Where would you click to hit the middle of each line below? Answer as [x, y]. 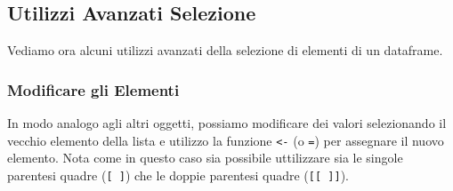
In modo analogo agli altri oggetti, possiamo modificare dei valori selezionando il [227, 123]
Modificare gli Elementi [93, 89]
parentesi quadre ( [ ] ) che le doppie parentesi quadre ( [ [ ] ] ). [178, 175]
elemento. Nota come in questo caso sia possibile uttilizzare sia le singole [205, 158]
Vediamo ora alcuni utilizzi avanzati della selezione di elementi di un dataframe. [225, 50]
